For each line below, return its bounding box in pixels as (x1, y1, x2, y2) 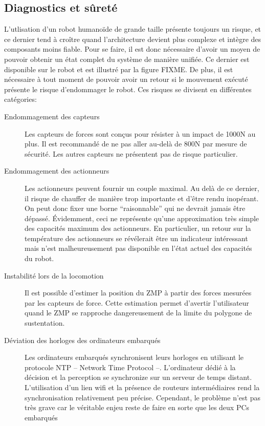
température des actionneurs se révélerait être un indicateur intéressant (25, 232, 248, 243)
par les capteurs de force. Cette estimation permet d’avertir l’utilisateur (25, 297, 249, 308)
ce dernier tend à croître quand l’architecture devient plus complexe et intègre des (4, 33, 261, 44)
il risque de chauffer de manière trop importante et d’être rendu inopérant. (25, 193, 259, 203)
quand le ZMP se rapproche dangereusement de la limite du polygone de (25, 307, 252, 318)
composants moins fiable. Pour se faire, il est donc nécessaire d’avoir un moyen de (4, 44, 260, 54)
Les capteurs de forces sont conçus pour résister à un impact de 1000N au (25, 128, 256, 139)
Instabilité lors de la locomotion (4, 270, 104, 281)
